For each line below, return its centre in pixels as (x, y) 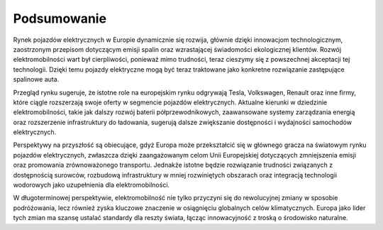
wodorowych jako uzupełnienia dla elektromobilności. (91, 185)
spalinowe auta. (36, 80)
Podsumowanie (60, 18)
